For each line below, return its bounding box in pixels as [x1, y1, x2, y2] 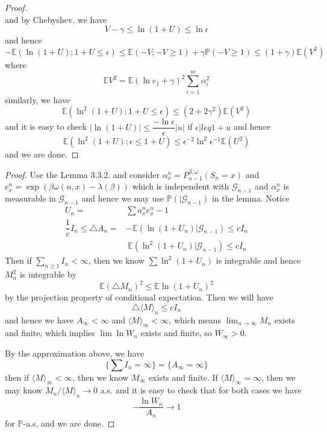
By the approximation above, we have [5, 346, 145, 359]
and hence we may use [81, 192, 164, 205]
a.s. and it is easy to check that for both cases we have [100, 384, 302, 396]
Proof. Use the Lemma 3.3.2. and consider [5, 168, 160, 180]
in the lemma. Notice [211, 192, 290, 205]
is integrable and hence [216, 254, 301, 267]
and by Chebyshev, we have [5, 13, 107, 25]
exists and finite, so [140, 326, 212, 339]
